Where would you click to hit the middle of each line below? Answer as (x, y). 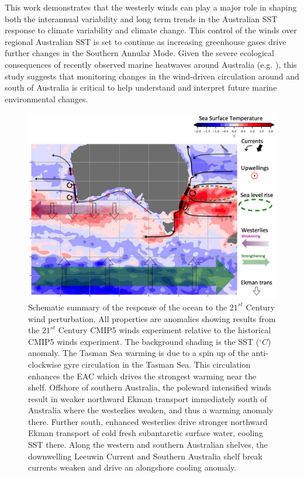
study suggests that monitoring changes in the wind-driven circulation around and (152, 76)
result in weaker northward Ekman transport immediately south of (148, 398)
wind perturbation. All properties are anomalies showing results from (152, 318)
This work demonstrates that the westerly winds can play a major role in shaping (151, 7)
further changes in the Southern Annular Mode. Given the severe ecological (139, 53)
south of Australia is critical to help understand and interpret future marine (141, 87)
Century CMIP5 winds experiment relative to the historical (165, 330)
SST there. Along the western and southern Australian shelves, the (148, 445)
